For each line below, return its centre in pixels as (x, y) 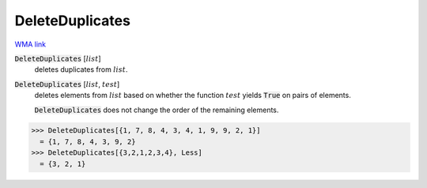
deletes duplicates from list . (81, 70)
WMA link (30, 44)
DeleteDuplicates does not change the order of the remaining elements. (157, 110)
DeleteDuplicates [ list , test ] (67, 84)
